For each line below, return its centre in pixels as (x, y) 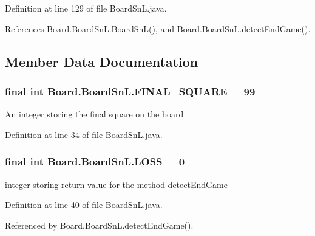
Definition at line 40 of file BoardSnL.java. (84, 205)
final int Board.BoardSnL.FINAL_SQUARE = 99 (130, 91)
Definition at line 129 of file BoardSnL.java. (86, 8)
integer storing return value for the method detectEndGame (116, 184)
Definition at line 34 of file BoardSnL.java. (84, 134)
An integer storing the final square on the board (94, 114)
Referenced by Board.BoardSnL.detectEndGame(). (99, 225)
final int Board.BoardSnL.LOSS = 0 (95, 161)
